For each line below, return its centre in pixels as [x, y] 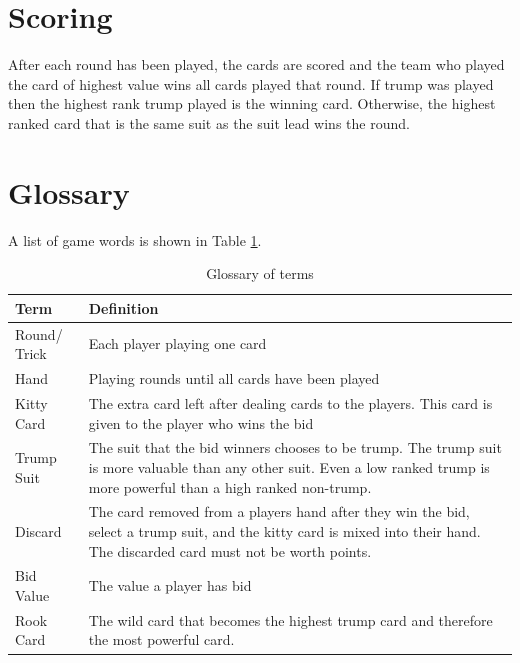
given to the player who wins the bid [201, 422]
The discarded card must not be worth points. [230, 550]
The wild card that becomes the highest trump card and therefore [290, 619]
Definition [123, 307]
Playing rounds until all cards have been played [234, 378]
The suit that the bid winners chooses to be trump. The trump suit [295, 447]
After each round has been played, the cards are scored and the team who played [256, 64]
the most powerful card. [161, 639]
